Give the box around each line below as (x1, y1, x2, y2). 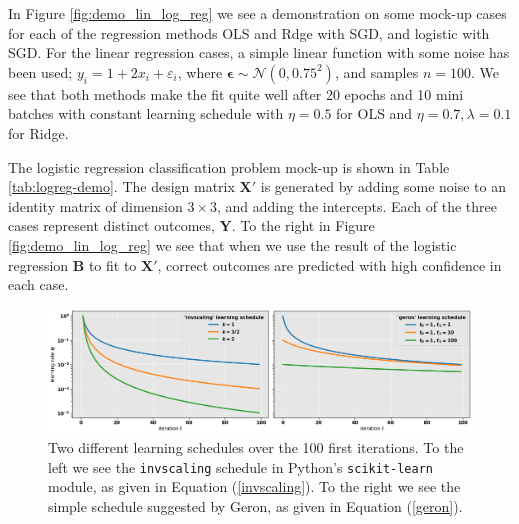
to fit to (88, 254, 137, 275)
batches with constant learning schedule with (8, 103, 284, 124)
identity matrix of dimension (8, 195, 183, 216)
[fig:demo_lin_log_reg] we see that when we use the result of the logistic (8, 234, 457, 255)
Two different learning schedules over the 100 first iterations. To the (48, 436, 464, 457)
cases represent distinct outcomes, (8, 215, 215, 236)
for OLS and (336, 103, 413, 124)
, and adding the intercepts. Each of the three (216, 195, 497, 216)
